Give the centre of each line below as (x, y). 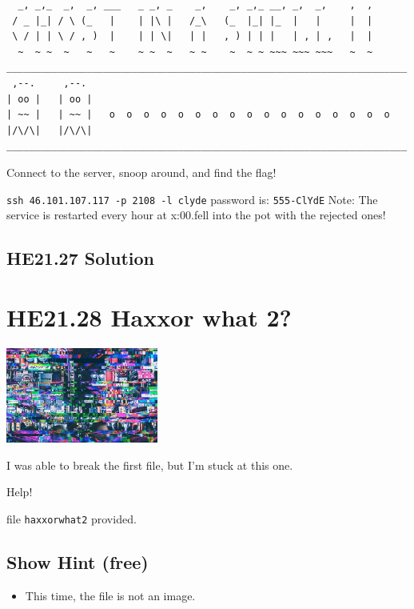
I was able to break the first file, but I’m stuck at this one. (150, 465)
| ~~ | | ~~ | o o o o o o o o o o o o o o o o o (198, 115)
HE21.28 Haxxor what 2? (149, 317)
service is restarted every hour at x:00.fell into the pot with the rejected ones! (196, 215)
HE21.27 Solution (81, 258)
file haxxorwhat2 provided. (72, 518)
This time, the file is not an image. (110, 595)
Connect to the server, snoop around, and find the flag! (141, 172)
